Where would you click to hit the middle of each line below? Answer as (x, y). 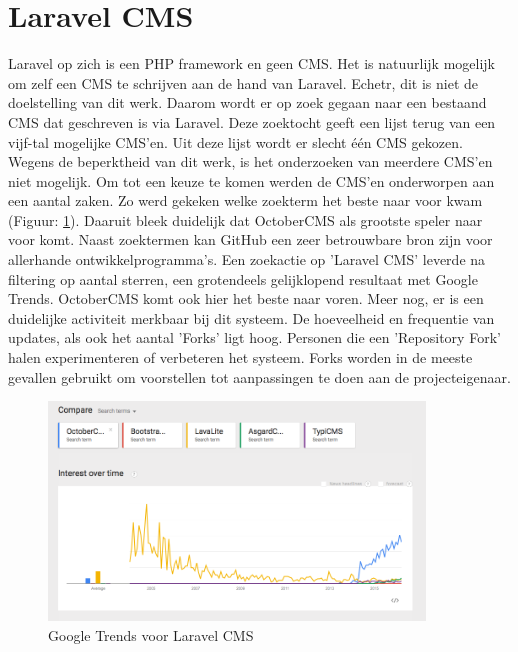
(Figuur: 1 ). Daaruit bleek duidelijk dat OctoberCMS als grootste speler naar (245, 219)
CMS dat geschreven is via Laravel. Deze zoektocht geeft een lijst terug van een (252, 121)
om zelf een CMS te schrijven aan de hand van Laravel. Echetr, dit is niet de (243, 82)
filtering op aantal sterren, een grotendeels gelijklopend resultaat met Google (243, 278)
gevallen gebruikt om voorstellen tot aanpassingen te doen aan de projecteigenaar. (259, 376)
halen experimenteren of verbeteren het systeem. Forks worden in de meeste (240, 357)
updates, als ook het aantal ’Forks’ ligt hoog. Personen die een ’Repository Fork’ (254, 337)
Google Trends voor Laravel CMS (151, 634)
